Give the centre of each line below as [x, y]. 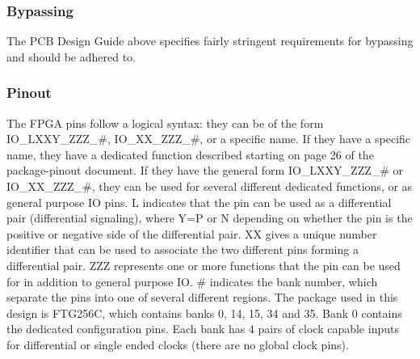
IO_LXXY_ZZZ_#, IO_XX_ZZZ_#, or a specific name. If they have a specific [209, 139]
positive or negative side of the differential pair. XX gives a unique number [192, 233]
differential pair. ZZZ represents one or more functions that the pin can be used [204, 265]
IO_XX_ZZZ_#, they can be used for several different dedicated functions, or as [210, 186]
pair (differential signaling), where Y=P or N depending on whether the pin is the [210, 218]
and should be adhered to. [71, 56]
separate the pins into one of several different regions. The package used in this [202, 297]
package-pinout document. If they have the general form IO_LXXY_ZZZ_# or [205, 170]
